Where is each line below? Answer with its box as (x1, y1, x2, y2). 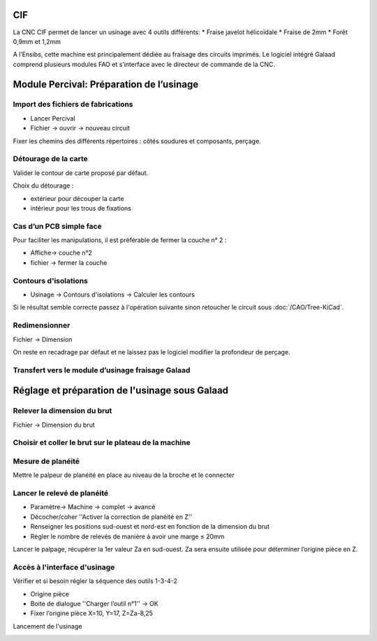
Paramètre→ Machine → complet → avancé (30, 503, 156, 511)
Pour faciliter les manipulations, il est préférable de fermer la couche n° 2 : (13, 236, 227, 244)
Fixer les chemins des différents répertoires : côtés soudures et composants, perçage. (13, 137, 261, 145)
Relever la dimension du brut (13, 406, 112, 416)
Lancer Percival (30, 114, 75, 122)
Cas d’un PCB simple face (13, 221, 102, 231)
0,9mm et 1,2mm (13, 37, 61, 45)
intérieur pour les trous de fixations (30, 204, 132, 212)
